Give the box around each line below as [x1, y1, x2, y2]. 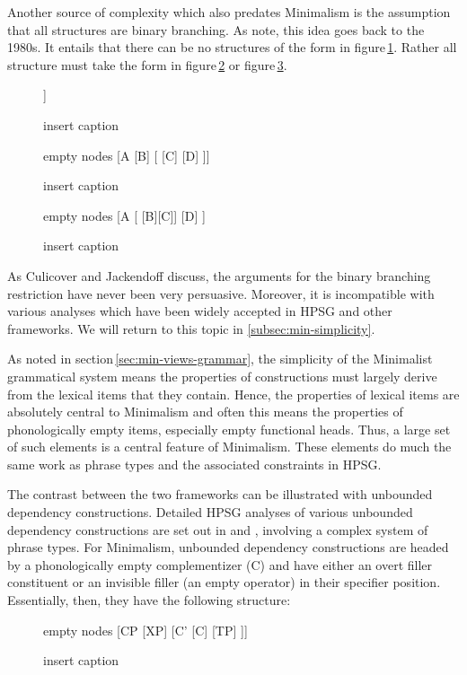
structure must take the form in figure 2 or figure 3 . [7, 55, 287, 74]
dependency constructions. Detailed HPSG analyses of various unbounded [7, 503, 413, 522]
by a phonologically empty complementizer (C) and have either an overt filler [7, 555, 433, 574]
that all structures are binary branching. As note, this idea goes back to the [7, 20, 425, 39]
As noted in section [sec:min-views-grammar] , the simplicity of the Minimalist [7, 349, 433, 368]
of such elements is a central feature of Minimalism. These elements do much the [7, 437, 452, 456]
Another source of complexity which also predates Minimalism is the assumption [7, 3, 451, 21]
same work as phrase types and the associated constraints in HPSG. [7, 454, 382, 473]
